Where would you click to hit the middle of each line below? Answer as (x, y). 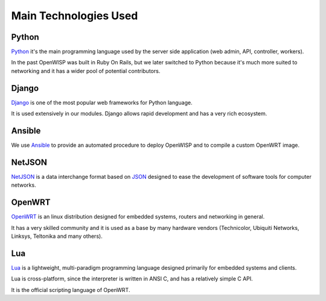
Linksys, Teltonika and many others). (57, 236)
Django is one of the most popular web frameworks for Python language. (102, 102)
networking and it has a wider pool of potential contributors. (86, 71)
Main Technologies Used (75, 16)
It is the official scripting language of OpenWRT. (71, 290)
